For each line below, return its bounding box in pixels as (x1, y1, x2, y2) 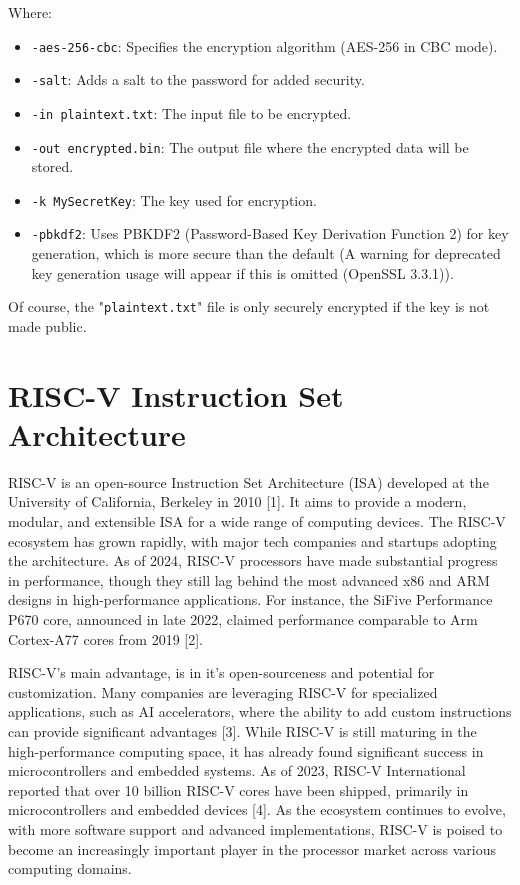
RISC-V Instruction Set (8, 374, 344, 415)
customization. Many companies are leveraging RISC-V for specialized (8, 681, 438, 702)
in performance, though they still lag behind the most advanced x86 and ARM (8, 569, 490, 590)
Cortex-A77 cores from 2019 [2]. (8, 628, 204, 649)
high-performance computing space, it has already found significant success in (8, 740, 484, 761)
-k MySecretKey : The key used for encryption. (31, 189, 317, 210)
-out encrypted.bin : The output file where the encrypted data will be (31, 136, 469, 157)
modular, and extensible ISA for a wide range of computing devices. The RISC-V (8, 511, 506, 532)
